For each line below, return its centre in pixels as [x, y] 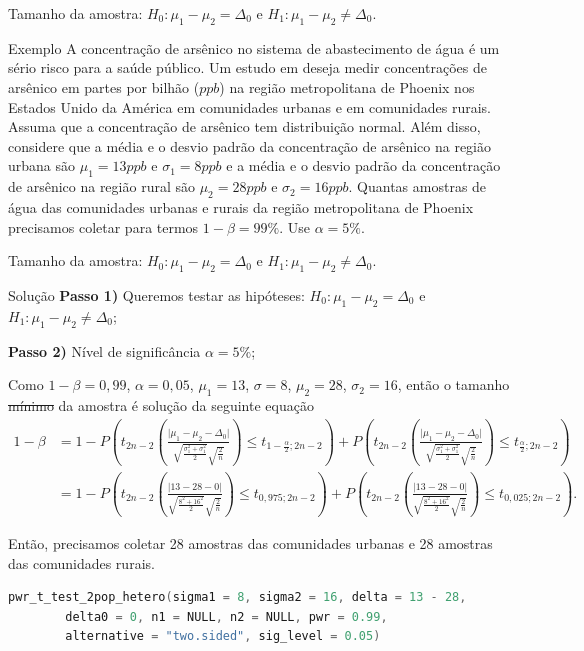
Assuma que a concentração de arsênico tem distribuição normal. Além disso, [244, 126]
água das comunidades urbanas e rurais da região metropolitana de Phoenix [241, 206]
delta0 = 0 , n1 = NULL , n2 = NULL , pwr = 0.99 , [226, 616]
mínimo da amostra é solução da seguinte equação [161, 404]
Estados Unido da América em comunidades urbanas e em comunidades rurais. [250, 106]
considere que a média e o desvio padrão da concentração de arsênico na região [249, 145]
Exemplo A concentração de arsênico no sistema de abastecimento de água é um [254, 47]
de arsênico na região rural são [101, 186]
